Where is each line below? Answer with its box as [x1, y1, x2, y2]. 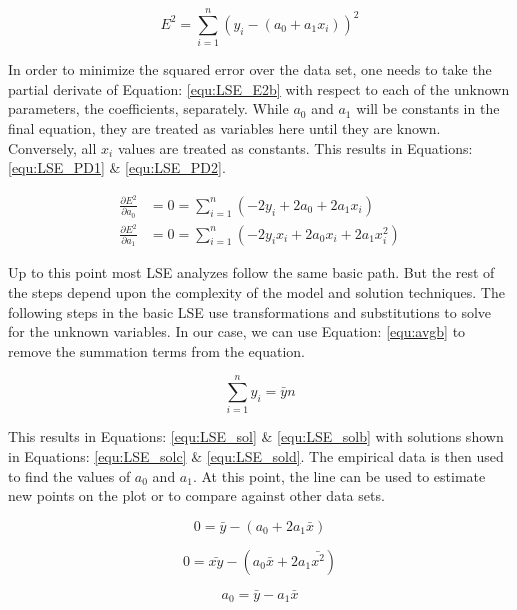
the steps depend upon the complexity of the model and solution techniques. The [8, 281, 505, 302]
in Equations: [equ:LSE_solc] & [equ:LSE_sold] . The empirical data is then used [8, 446, 504, 467]
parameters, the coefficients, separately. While [8, 98, 289, 119]
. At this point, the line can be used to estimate [192, 465, 486, 486]
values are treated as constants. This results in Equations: [117, 137, 473, 158]
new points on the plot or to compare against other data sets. [8, 485, 385, 506]
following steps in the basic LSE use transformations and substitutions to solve [8, 301, 492, 322]
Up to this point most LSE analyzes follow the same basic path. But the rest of [8, 262, 495, 283]
